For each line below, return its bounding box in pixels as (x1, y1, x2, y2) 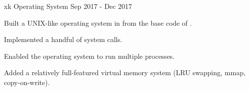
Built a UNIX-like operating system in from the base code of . (4, 17, 192, 28)
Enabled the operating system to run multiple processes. (4, 50, 175, 61)
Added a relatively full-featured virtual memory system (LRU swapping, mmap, (4, 67, 246, 78)
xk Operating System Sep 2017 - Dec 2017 (4, 1, 132, 11)
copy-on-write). (4, 77, 50, 87)
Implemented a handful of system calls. (4, 34, 123, 45)
